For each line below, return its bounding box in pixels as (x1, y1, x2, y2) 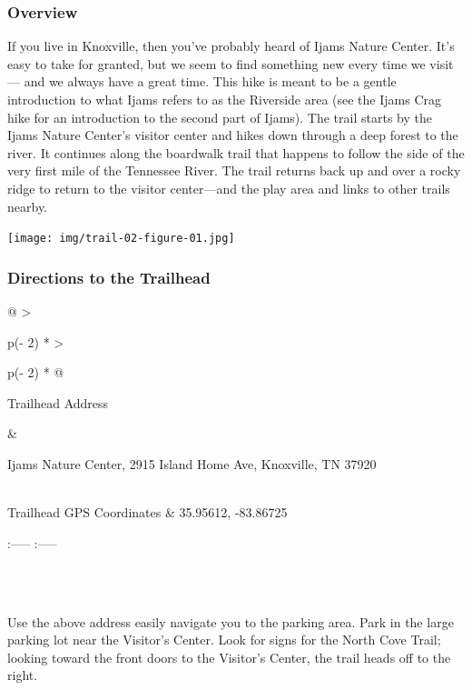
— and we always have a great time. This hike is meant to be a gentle (7, 72, 397, 91)
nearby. (7, 196, 48, 215)
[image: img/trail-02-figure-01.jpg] (7, 232, 235, 245)
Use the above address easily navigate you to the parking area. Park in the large (7, 612, 454, 631)
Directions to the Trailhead (7, 265, 211, 288)
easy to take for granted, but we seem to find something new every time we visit (7, 54, 454, 73)
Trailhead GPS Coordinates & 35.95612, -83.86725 (7, 503, 288, 522)
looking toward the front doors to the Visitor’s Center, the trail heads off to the (7, 647, 451, 666)
